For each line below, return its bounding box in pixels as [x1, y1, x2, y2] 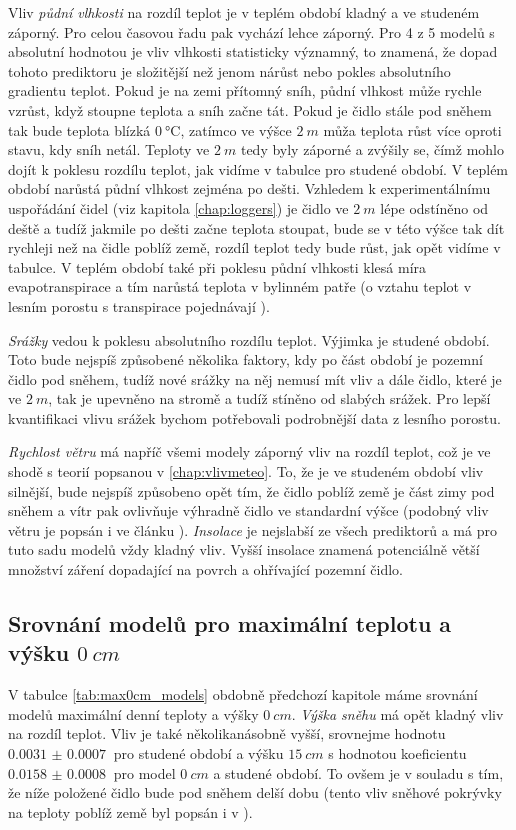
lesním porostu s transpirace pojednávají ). [8, 295, 270, 316]
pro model [113, 762, 176, 783]
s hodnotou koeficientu [328, 743, 467, 763]
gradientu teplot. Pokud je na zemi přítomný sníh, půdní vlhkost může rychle [8, 80, 482, 101]
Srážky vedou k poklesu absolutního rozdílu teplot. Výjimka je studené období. [8, 329, 490, 350]
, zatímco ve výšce [180, 119, 292, 140]
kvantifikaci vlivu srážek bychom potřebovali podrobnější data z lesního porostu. [8, 407, 501, 428]
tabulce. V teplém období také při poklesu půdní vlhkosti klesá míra [8, 256, 427, 277]
